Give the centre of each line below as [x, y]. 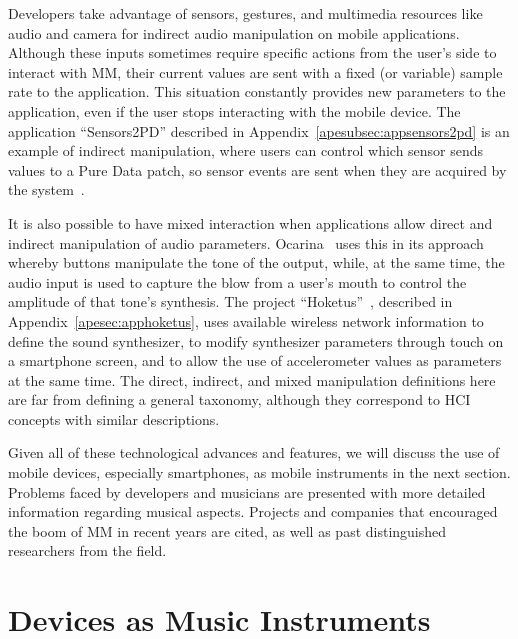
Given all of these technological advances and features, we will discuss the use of [254, 452]
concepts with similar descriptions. [114, 418]
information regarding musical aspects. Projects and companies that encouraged [253, 511]
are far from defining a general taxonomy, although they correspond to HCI [239, 399]
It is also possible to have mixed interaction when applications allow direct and [250, 222]
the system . [46, 189]
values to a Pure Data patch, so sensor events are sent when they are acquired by [257, 169]
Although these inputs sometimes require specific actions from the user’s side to [252, 52]
